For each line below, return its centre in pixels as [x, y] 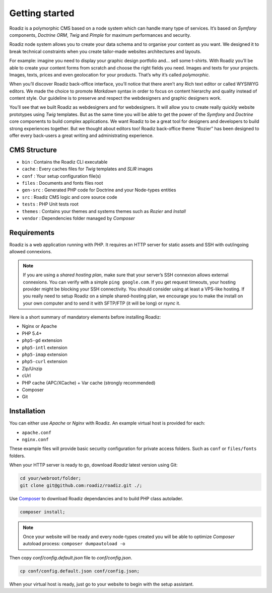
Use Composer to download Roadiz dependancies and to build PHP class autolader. [96, 498]
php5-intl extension [45, 347]
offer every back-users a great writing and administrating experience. [81, 135]
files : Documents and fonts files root [62, 183]
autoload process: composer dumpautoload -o [74, 544]
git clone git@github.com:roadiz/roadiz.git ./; [81, 485]
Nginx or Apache [40, 326]
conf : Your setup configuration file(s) [61, 176]
